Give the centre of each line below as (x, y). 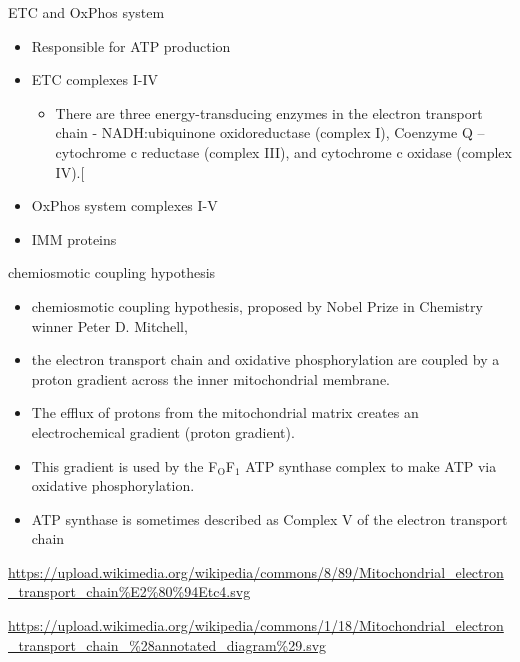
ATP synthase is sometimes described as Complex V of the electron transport (269, 518)
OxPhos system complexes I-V (124, 205)
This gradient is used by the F (124, 465)
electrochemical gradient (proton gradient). (163, 431)
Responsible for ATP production (131, 45)
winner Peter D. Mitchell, (109, 325)
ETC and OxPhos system (86, 12)
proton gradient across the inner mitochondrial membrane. (210, 378)
